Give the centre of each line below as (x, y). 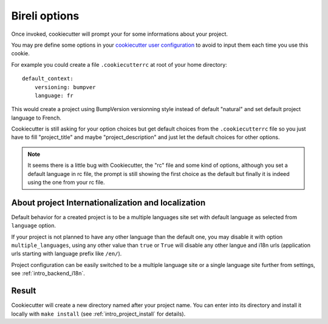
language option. (34, 226)
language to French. (36, 118)
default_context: (48, 79)
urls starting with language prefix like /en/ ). (67, 254)
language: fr (54, 95)
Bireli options (45, 16)
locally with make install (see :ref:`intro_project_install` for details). (98, 314)
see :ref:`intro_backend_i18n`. (48, 274)
